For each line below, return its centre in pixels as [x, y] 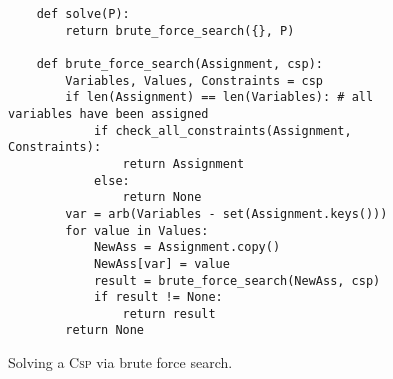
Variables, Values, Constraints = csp [194, 80]
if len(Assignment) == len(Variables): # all [219, 97]
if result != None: [158, 297]
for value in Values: [137, 230]
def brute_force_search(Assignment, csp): [179, 63]
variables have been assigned [108, 113]
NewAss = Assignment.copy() [187, 247]
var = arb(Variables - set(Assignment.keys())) [226, 213]
